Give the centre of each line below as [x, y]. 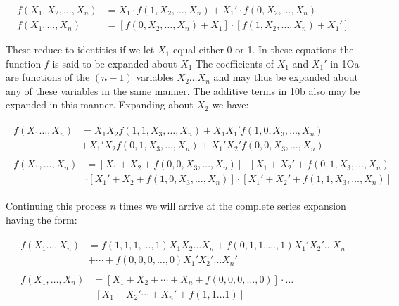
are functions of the [48, 77]
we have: [230, 104]
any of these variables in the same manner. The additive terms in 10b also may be [183, 90]
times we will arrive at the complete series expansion [233, 206]
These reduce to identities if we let [80, 50]
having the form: [42, 219]
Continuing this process [56, 206]
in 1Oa [345, 63]
